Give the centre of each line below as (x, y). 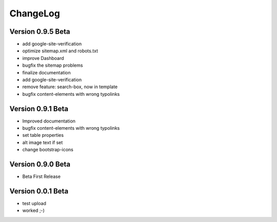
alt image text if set (43, 142)
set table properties (43, 135)
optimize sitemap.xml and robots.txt (60, 51)
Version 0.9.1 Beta (39, 108)
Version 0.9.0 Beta (40, 164)
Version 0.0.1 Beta (39, 191)
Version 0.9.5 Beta (40, 32)
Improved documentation (49, 121)
